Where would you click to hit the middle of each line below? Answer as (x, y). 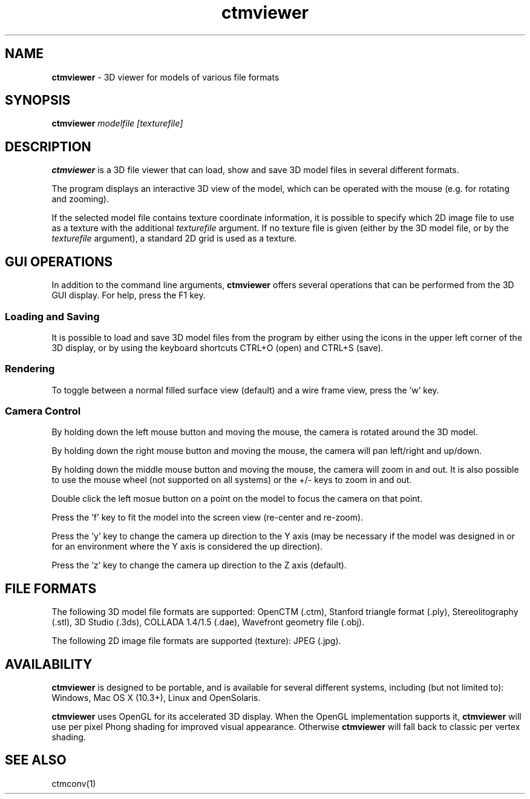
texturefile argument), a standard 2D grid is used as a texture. (174, 238)
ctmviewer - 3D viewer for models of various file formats (165, 77)
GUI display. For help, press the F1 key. (129, 295)
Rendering (30, 369)
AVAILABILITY (49, 664)
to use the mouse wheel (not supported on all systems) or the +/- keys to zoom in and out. (232, 480)
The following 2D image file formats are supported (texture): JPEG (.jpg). (196, 641)
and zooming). (80, 199)
